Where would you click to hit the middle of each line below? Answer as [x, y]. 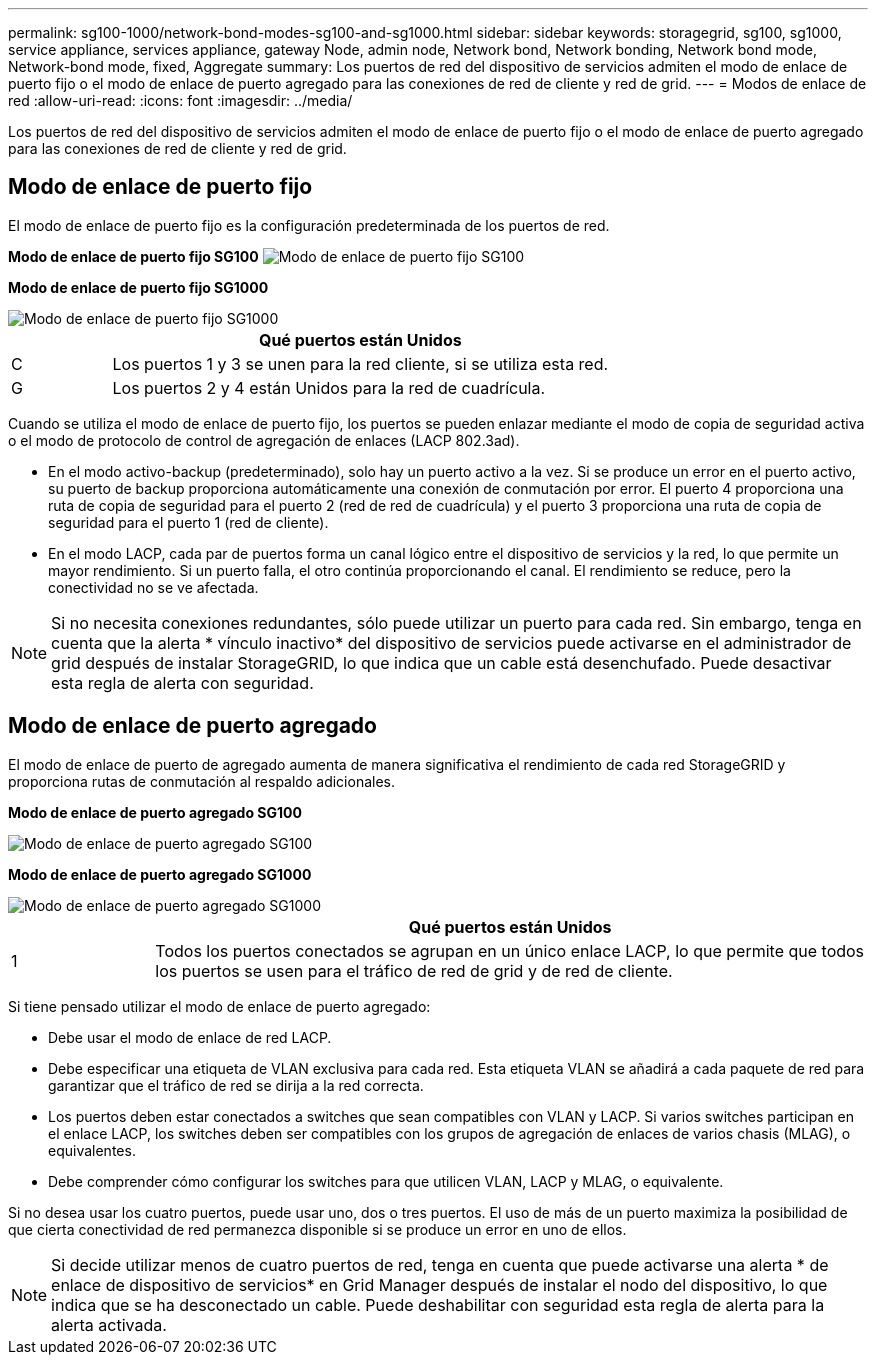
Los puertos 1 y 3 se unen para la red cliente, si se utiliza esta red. [360, 363]
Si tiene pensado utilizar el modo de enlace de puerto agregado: [219, 1006]
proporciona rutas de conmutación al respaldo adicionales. [201, 781]
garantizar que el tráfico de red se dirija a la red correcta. [236, 1085]
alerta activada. [109, 1324]
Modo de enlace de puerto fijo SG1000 [138, 287]
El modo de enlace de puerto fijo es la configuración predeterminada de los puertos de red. [309, 225]
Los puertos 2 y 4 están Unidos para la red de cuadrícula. [329, 387]
